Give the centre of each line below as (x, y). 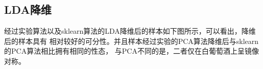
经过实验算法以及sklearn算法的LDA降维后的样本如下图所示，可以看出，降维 (130, 31)
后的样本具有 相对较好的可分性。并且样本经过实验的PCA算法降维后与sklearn (131, 41)
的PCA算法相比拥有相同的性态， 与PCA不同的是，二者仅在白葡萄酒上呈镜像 (131, 51)
